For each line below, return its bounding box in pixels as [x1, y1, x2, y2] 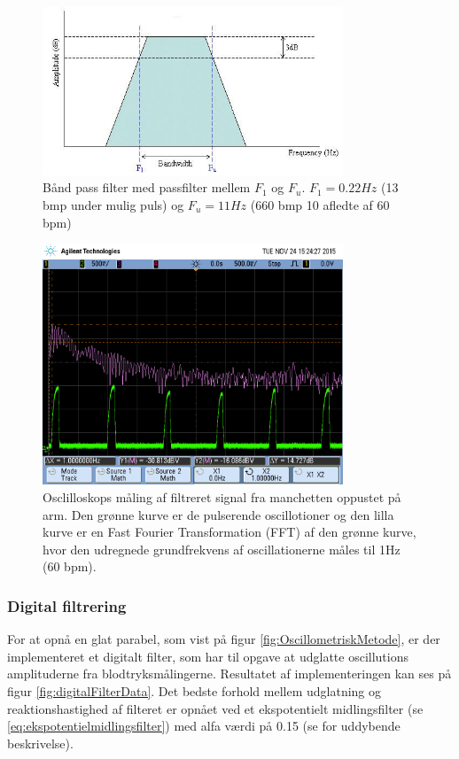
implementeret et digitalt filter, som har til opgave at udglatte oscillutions [7, 647, 409, 665]
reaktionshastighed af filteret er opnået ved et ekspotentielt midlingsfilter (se [7, 699, 424, 717]
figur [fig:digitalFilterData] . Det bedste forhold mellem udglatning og [7, 682, 382, 700]
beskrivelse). [7, 733, 74, 752]
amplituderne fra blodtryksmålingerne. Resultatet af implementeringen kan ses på [7, 664, 452, 683]
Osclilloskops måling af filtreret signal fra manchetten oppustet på [43, 488, 401, 507]
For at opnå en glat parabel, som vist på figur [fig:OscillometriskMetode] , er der [7, 630, 440, 648]
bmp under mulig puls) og [43, 195, 184, 213]
